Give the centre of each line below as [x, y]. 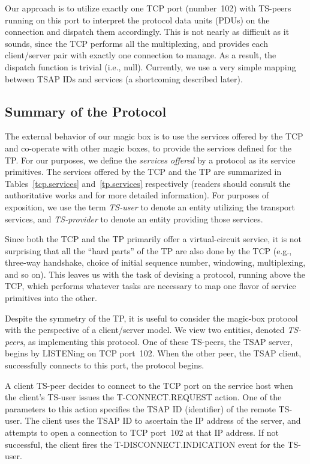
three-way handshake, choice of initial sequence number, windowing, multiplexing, [155, 262]
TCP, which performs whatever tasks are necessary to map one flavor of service [151, 286]
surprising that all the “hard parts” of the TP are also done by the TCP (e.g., [148, 250]
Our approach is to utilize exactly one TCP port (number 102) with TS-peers [148, 8]
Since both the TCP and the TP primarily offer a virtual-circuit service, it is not [154, 239]
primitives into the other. [51, 298]
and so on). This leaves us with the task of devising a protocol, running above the [155, 274]
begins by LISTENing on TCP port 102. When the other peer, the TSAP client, [153, 353]
